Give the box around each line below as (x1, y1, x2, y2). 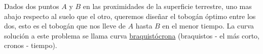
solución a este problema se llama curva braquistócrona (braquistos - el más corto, (4, 30, 259, 40)
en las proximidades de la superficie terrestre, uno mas (83, 1, 252, 11)
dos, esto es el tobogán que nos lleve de (4, 20, 126, 31)
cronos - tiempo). (4, 40, 57, 50)
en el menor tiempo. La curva (162, 20, 254, 31)
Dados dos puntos (4, 1, 59, 11)
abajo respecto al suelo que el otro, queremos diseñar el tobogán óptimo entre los (4, 10, 256, 21)
